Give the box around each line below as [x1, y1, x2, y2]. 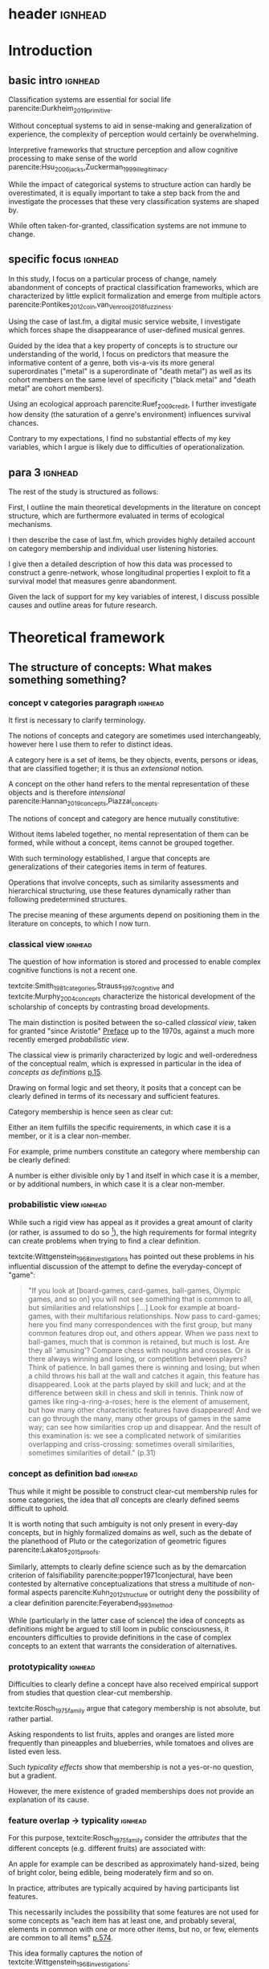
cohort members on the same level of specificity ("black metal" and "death [8, 375, 256, 385]
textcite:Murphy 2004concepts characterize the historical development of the [8, 991, 255, 1003]
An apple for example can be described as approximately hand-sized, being [8, 1859, 259, 1869]
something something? [8, 672, 127, 687]
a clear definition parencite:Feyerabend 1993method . [8, 1598, 175, 1609]
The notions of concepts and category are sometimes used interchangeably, [8, 730, 262, 740]
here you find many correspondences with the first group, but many [27, 1320, 253, 1330]
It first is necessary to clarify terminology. [8, 715, 146, 725]
